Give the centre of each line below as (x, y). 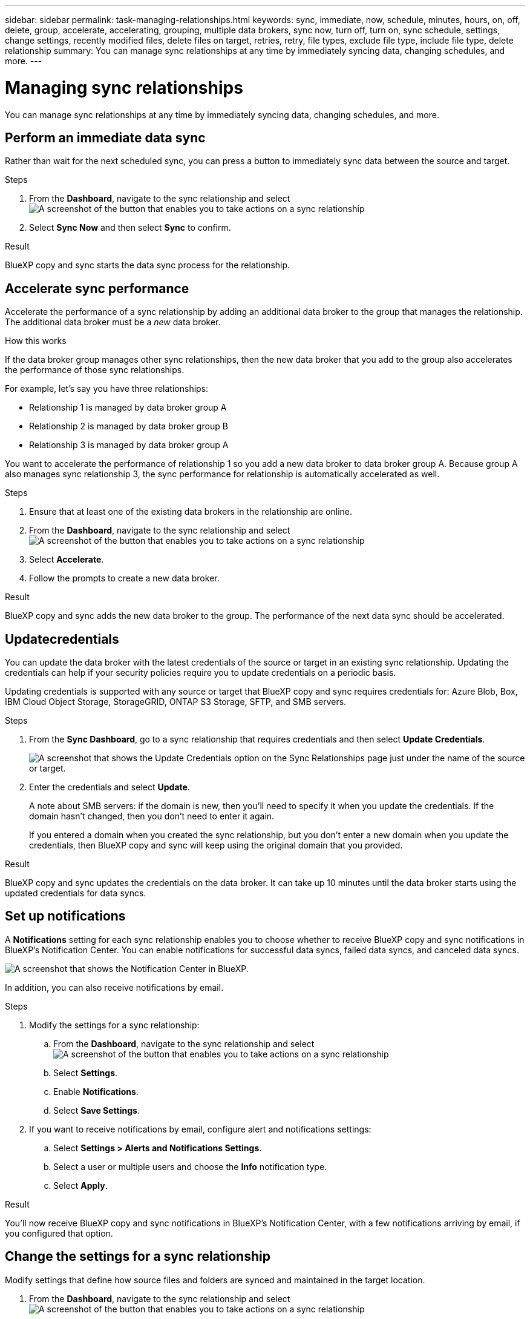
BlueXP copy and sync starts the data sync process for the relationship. (148, 265)
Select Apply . (80, 1185)
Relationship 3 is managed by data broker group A (129, 445)
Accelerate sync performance (97, 288)
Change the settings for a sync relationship (138, 1257)
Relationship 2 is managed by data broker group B (129, 426)
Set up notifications (65, 916)
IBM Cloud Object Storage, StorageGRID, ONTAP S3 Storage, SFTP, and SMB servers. (176, 702)
